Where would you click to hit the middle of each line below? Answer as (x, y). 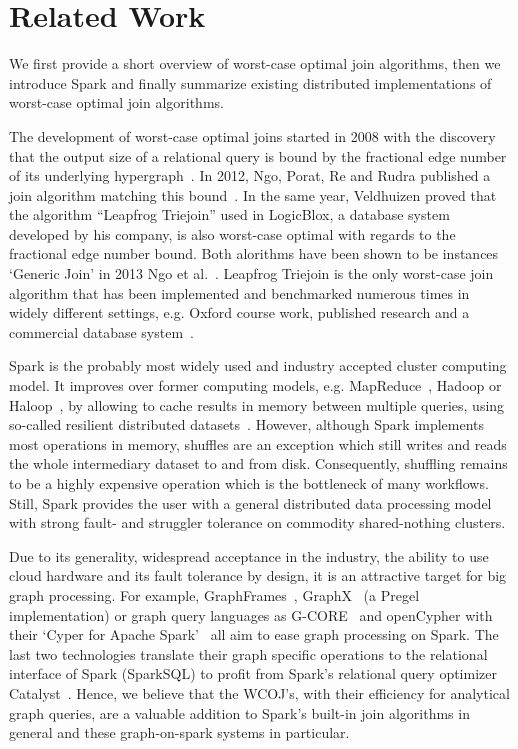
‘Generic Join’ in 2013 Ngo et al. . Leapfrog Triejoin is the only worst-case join (251, 273)
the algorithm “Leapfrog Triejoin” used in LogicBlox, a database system (229, 214)
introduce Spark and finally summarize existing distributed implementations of (250, 82)
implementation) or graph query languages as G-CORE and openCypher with (251, 614)
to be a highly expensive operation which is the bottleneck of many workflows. (249, 483)
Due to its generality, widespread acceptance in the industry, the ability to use (249, 555)
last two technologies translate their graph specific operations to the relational (248, 653)
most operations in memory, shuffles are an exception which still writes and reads (258, 443)
